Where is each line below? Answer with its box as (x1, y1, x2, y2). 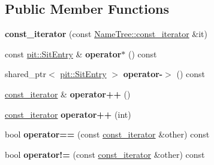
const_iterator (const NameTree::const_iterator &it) (5, 27, 207, 40)
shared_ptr (5, 68, 47, 80)
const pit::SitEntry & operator (5, 47, 122, 60)
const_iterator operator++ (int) (5, 108, 131, 120)
